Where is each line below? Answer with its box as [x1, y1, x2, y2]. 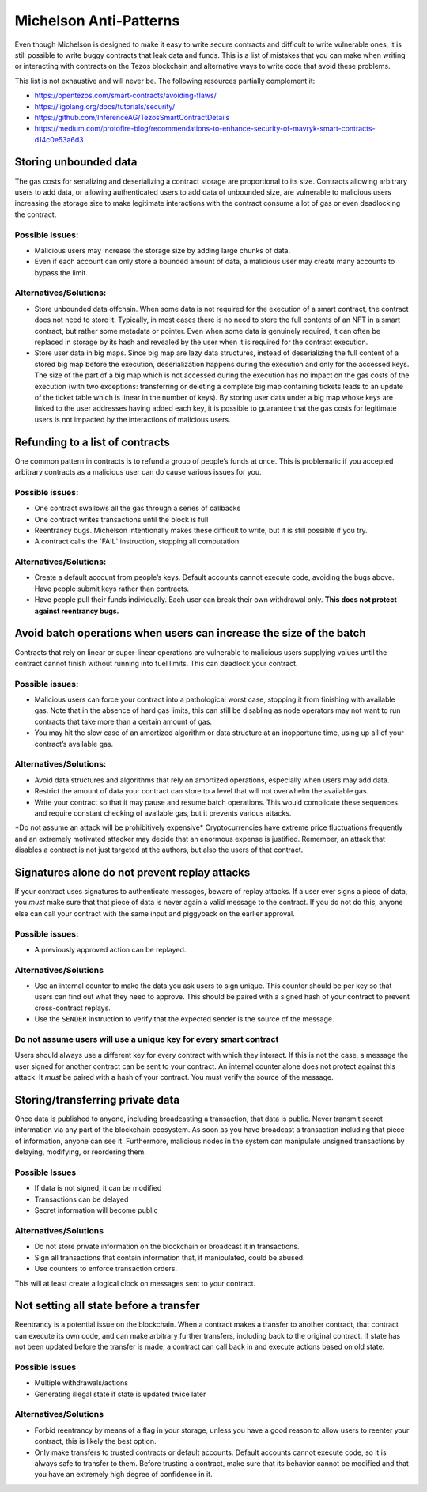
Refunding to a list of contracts [14, 435, 170, 449]
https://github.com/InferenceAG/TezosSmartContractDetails [34, 112, 230, 122]
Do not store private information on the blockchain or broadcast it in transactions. [34, 1242, 300, 1252]
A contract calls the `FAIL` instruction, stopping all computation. [34, 536, 241, 546]
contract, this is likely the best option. [34, 1437, 157, 1446]
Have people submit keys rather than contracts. [34, 584, 190, 593]
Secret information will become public [34, 1206, 158, 1215]
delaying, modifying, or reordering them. [14, 1147, 146, 1157]
